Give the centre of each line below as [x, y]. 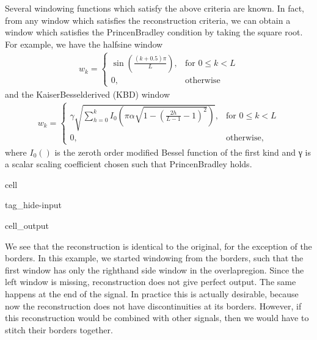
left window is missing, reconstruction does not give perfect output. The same [151, 282]
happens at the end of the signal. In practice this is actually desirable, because [152, 294]
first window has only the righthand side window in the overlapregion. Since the [155, 269]
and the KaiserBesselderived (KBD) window [87, 94]
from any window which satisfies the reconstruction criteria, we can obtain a [148, 20]
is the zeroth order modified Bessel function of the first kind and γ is [183, 152]
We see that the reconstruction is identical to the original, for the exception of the [158, 246]
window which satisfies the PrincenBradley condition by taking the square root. [154, 32]
